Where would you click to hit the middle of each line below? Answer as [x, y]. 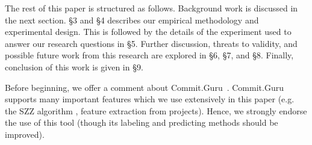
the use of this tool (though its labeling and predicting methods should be [142, 122]
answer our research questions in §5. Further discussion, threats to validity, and [151, 43]
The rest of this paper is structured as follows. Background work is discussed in [151, 8]
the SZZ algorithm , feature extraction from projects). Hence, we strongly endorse [156, 110]
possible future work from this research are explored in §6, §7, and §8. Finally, [149, 55]
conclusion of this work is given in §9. [74, 66]
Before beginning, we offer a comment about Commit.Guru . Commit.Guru [144, 87]
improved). [25, 134]
